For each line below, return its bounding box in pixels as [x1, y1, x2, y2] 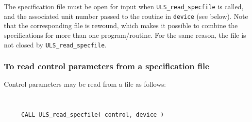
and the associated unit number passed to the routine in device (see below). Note [4, 11, 248, 21]
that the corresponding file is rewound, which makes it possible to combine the [4, 20, 238, 30]
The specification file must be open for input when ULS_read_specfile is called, [4, 1, 244, 11]
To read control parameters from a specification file [4, 60, 210, 72]
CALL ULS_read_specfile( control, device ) [21, 111, 164, 118]
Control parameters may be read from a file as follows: [4, 79, 166, 89]
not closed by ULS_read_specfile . [4, 39, 107, 49]
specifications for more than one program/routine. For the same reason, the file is [4, 30, 246, 40]
